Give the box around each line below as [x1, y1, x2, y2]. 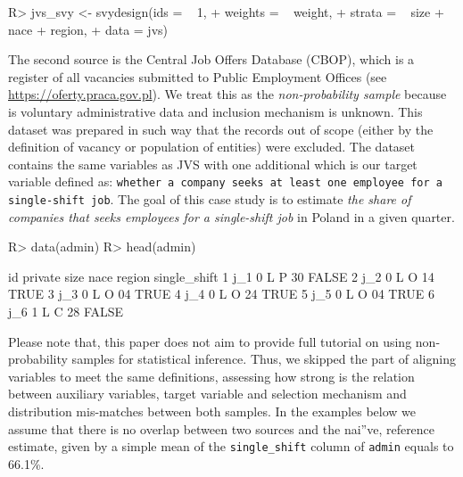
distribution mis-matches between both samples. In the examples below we [8, 402, 417, 420]
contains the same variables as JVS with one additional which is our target [8, 154, 418, 173]
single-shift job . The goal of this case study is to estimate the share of [8, 190, 411, 208]
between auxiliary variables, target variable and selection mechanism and [8, 384, 407, 403]
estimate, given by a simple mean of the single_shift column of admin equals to [8, 437, 454, 456]
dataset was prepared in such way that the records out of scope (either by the [8, 119, 434, 138]
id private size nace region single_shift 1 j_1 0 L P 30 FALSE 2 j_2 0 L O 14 [8, 267, 434, 285]
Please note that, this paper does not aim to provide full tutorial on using [8, 332, 412, 350]
